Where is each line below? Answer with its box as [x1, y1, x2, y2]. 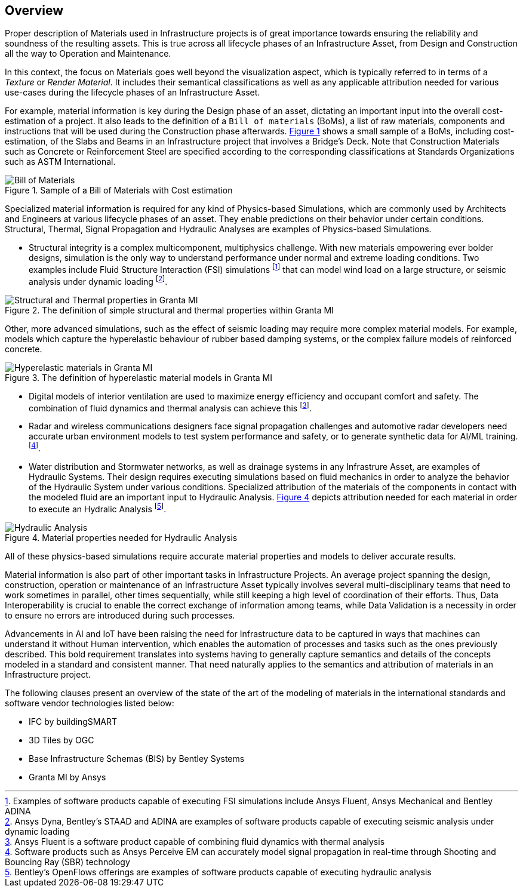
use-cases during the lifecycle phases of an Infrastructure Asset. [5, 87, 260, 98]
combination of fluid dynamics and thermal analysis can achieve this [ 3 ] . [29, 401, 312, 413]
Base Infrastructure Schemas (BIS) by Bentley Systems [29, 753, 245, 764]
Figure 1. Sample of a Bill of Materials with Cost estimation [5, 185, 233, 196]
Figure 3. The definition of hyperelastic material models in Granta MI [5, 372, 272, 383]
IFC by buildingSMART [29, 716, 118, 727]
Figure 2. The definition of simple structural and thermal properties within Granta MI [5, 304, 334, 315]
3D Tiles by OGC [29, 734, 94, 745]
